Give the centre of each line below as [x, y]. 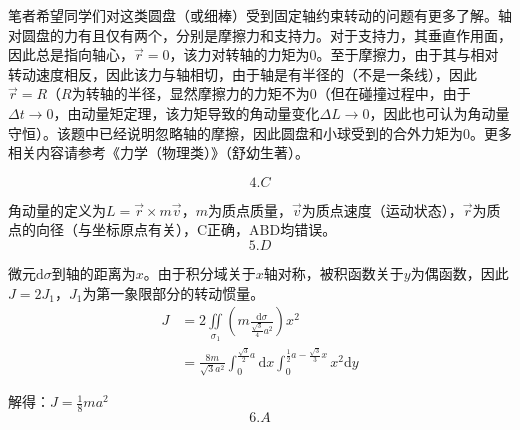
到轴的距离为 [93, 272]
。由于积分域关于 [199, 272]
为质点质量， [249, 209]
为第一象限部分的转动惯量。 [173, 292]
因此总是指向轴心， [71, 54]
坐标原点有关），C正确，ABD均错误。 [214, 229]
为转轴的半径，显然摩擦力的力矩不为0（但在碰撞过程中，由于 [271, 93]
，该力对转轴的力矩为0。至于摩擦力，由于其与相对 [334, 54]
